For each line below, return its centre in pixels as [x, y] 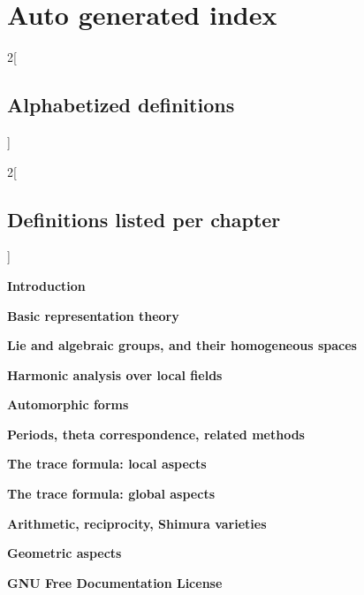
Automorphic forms [68, 404]
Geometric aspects [64, 553]
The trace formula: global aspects [111, 494]
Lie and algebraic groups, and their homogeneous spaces [182, 345]
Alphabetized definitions [121, 105]
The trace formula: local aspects [107, 464]
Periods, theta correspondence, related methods [156, 434]
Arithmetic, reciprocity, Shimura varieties [137, 523]
